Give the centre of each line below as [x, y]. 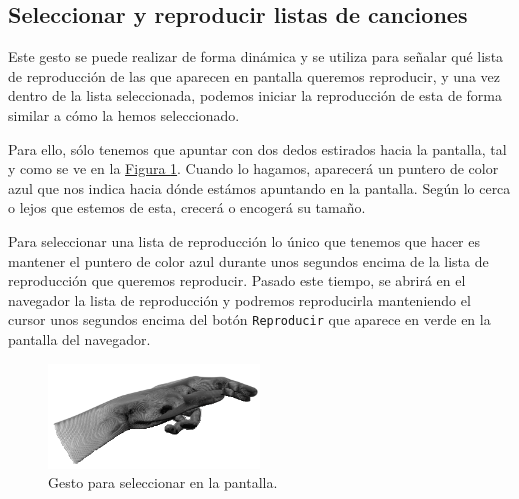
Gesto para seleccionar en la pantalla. [163, 482]
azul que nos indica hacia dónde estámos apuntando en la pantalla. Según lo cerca [259, 187]
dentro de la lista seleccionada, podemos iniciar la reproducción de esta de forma [255, 95]
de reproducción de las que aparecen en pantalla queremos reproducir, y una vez [254, 75]
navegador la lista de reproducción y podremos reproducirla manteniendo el [239, 299]
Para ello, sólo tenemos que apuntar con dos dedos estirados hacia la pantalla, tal [257, 148]
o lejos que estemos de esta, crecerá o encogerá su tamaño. [187, 207]
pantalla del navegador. [79, 338]
